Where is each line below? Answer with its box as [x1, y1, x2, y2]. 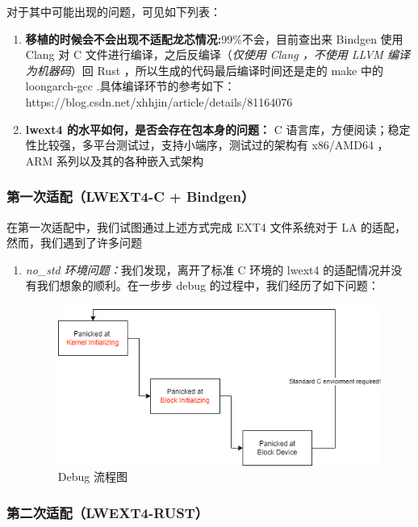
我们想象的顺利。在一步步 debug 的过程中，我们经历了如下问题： [36, 277, 379, 294]
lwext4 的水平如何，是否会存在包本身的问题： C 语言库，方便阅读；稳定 [25, 120, 411, 137]
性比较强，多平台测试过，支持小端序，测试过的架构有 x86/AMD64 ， [25, 136, 389, 153]
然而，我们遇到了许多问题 [6, 234, 142, 251]
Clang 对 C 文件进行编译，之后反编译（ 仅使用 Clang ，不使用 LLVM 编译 [25, 46, 410, 63]
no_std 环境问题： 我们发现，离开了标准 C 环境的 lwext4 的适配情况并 [25, 261, 391, 278]
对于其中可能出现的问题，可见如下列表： [6, 3, 221, 19]
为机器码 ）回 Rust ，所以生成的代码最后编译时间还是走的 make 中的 [25, 61, 383, 78]
